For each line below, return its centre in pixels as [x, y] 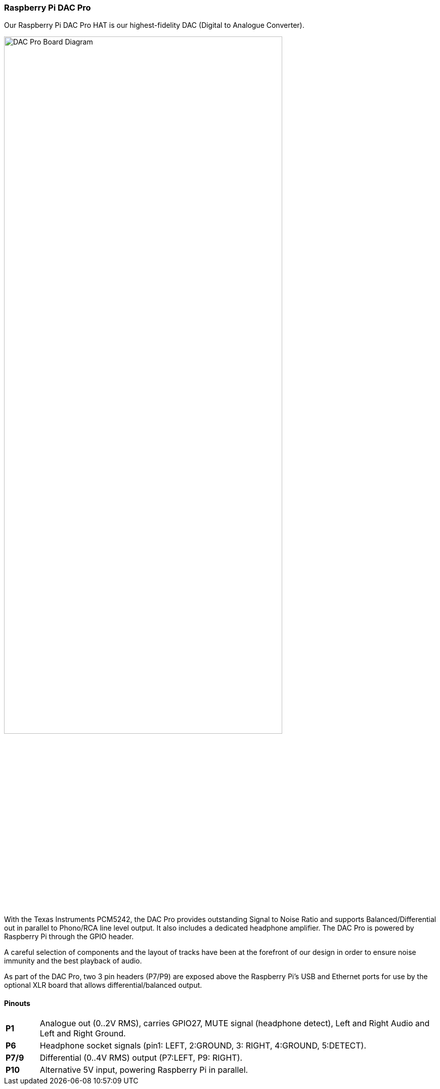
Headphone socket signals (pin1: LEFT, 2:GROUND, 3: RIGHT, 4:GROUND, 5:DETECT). [203, 1046]
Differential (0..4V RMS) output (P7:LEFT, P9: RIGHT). [141, 1058]
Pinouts [17, 1003]
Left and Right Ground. [83, 1034]
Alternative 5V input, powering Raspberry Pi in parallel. [144, 1070]
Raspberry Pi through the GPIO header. [69, 936]
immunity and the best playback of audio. [73, 960]
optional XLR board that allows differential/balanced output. [103, 985]
